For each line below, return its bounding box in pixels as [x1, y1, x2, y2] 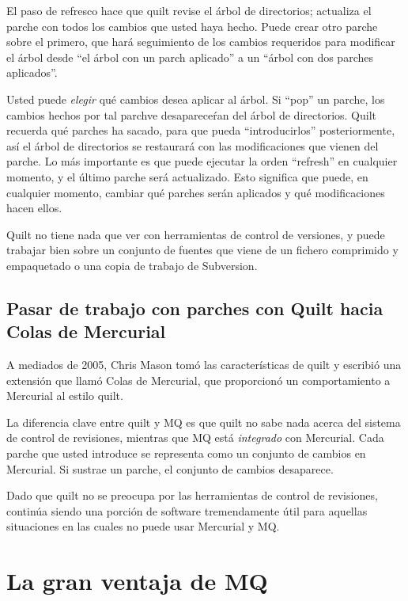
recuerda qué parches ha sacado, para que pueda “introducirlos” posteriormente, [6, 122, 395, 139]
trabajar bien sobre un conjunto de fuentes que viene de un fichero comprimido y [6, 242, 399, 258]
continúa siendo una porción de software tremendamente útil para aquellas [6, 502, 368, 519]
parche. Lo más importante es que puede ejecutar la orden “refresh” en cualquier [6, 153, 398, 169]
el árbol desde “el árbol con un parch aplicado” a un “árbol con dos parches [6, 48, 373, 65]
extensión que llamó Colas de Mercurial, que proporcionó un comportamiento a [6, 371, 391, 388]
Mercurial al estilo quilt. [6, 387, 123, 404]
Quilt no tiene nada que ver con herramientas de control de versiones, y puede [6, 226, 385, 242]
